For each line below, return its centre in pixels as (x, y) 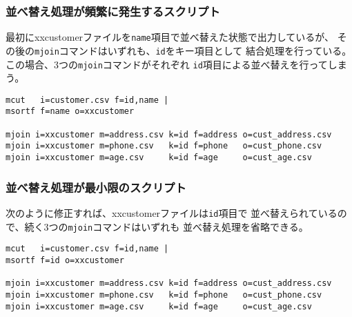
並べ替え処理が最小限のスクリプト (96, 187)
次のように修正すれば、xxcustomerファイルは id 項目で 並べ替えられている (172, 212)
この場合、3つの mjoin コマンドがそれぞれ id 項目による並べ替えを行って (167, 64)
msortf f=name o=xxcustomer (70, 112)
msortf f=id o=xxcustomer (65, 260)
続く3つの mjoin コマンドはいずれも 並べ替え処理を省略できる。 (166, 226)
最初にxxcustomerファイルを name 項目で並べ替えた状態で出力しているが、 (170, 37)
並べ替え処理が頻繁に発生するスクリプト (113, 11)
